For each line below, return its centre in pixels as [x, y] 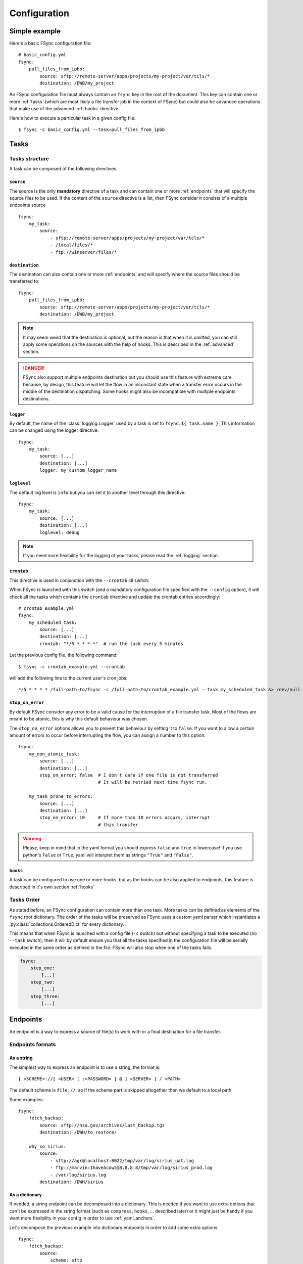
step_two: [43, 982]
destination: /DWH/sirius [71, 1182]
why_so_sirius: [47, 1147]
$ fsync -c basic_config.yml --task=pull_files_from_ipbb [92, 129]
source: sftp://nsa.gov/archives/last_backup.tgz [102, 1125]
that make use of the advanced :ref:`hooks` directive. [64, 109]
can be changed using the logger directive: [54, 430]
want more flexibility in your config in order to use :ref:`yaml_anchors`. [82, 1218]
